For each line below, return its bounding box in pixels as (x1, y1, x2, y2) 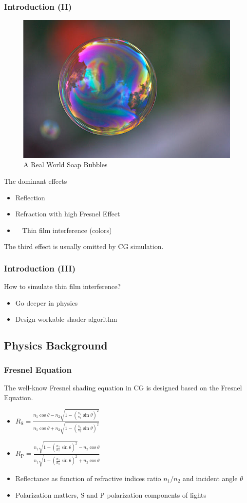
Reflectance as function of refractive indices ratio (15, 473, 161, 484)
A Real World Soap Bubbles (23, 159, 108, 170)
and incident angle (183, 473, 238, 484)
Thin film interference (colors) (22, 225, 112, 235)
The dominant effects (4, 176, 67, 186)
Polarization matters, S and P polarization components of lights (15, 489, 207, 500)
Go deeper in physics (15, 297, 78, 308)
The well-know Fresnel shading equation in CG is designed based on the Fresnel (4, 383, 242, 393)
